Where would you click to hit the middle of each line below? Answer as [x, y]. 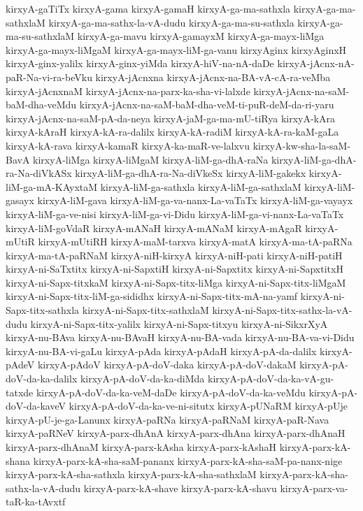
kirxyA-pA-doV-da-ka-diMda [142, 379]
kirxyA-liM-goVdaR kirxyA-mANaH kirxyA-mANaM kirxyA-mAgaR [154, 228]
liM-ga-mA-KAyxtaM [52, 186]
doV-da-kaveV [36, 406]
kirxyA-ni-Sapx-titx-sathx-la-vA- [282, 310]
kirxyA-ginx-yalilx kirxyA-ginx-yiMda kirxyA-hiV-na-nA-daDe [140, 63]
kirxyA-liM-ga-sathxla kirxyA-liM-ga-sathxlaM [201, 186]
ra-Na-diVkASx [39, 173]
